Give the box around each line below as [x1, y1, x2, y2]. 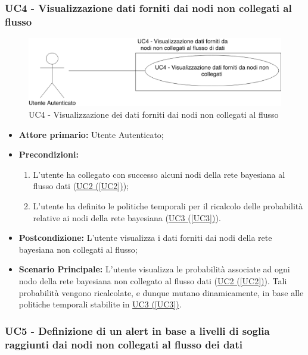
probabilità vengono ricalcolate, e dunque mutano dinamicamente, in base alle [18, 286, 304, 299]
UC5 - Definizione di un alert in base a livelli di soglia [5, 323, 270, 338]
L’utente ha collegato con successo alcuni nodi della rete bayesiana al [33, 168, 285, 180]
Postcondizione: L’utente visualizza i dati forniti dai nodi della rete [18, 231, 272, 244]
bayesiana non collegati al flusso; [18, 243, 138, 255]
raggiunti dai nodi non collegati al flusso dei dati [5, 337, 243, 351]
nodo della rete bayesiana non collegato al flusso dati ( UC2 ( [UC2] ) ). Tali [18, 274, 287, 287]
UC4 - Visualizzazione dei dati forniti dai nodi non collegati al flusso [29, 108, 279, 121]
